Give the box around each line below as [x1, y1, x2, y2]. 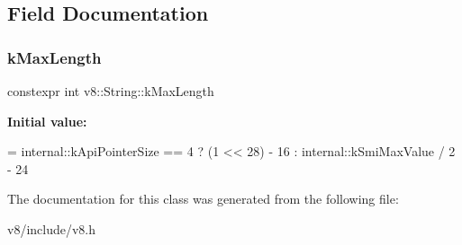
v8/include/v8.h [7, 219, 96, 238]
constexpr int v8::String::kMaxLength [7, 82, 214, 100]
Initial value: [7, 111, 87, 130]
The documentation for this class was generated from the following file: [7, 189, 399, 208]
